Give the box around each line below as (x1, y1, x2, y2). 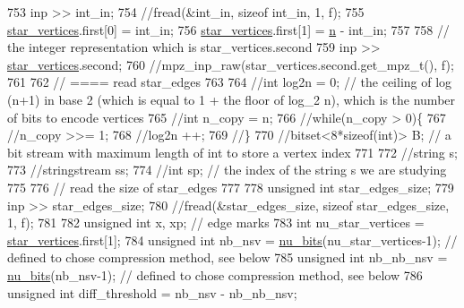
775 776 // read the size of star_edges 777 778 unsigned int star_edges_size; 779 (7, 177, 454, 196)
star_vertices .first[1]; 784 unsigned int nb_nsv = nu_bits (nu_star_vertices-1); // (7, 230, 458, 249)
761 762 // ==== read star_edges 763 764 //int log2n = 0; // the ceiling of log (7, 73, 452, 91)
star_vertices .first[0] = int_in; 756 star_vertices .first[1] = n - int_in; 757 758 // (7, 20, 450, 38)
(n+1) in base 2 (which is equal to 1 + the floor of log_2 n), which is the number (7, 90, 456, 108)
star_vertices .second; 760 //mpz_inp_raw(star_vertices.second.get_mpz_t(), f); (7, 55, 454, 73)
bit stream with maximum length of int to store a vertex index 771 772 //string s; (7, 142, 458, 161)
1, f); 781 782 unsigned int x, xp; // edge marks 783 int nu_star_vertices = (7, 213, 425, 232)
